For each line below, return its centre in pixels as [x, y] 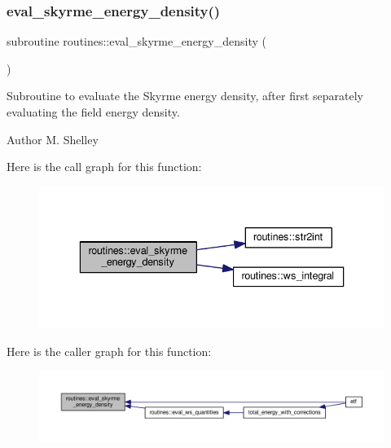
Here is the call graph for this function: [104, 167]
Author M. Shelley [53, 139]
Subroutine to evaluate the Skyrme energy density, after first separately [185, 96]
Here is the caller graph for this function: [109, 351]
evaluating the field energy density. [93, 112]
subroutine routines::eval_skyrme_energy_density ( [136, 41]
